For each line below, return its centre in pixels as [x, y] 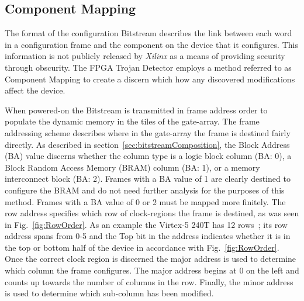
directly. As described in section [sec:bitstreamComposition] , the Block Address [147, 144]
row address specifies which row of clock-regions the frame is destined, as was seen [152, 213]
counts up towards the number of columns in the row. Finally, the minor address [149, 281]
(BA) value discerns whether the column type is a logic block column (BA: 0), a [148, 156]
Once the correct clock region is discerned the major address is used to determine [151, 259]
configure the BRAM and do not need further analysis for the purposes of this [145, 190]
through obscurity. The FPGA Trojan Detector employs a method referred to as [148, 67]
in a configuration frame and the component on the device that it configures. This [151, 44]
